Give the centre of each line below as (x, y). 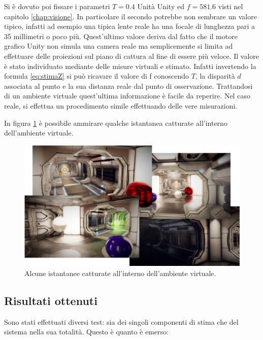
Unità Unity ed (161, 6)
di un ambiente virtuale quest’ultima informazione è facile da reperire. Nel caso (127, 96)
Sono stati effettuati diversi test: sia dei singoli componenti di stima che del (121, 321)
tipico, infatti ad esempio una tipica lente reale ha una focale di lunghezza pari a (130, 26)
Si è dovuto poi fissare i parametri (57, 6)
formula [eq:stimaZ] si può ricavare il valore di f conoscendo (97, 76)
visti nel (231, 6)
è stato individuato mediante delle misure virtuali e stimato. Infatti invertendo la (130, 66)
